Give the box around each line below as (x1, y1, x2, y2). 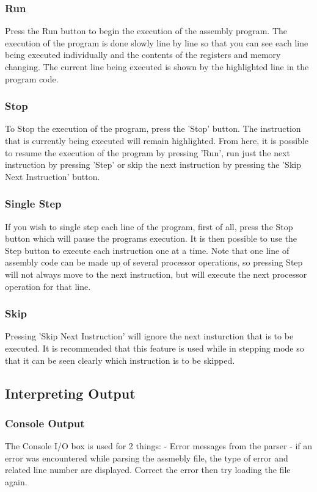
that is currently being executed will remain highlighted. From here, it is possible (5, 134, 308, 147)
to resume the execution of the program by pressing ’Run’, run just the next (5, 146, 290, 159)
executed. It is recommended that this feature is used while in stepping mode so (5, 341, 304, 354)
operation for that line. (5, 280, 91, 292)
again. (5, 475, 27, 488)
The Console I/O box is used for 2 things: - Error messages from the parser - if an (5, 440, 313, 452)
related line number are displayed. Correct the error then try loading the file (5, 463, 291, 476)
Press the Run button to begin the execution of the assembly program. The (5, 24, 288, 37)
